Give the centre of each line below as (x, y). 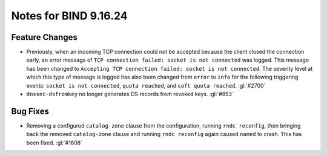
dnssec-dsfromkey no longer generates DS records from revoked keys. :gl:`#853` (130, 94)
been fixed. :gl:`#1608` (54, 143)
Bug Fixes (30, 111)
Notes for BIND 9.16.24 (69, 16)
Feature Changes (45, 37)
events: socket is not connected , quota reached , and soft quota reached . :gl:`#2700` (146, 85)
